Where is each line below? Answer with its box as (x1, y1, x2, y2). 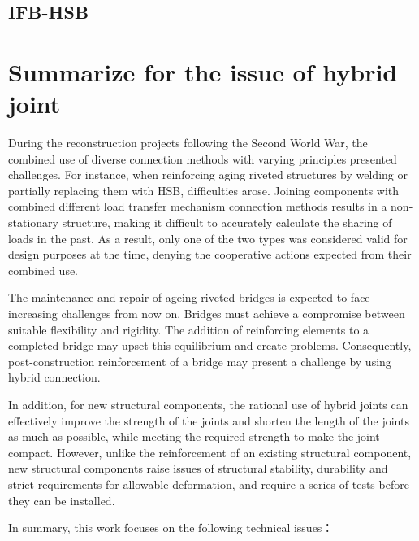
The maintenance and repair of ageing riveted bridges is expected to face (8, 289, 370, 306)
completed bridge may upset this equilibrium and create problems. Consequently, (8, 337, 412, 354)
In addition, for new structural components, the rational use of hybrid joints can (8, 396, 408, 412)
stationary (8, 214, 58, 231)
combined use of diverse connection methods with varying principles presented (8, 150, 397, 167)
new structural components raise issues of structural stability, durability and (8, 460, 388, 477)
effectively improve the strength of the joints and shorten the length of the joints (8, 412, 409, 429)
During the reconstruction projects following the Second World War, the (8, 134, 368, 151)
